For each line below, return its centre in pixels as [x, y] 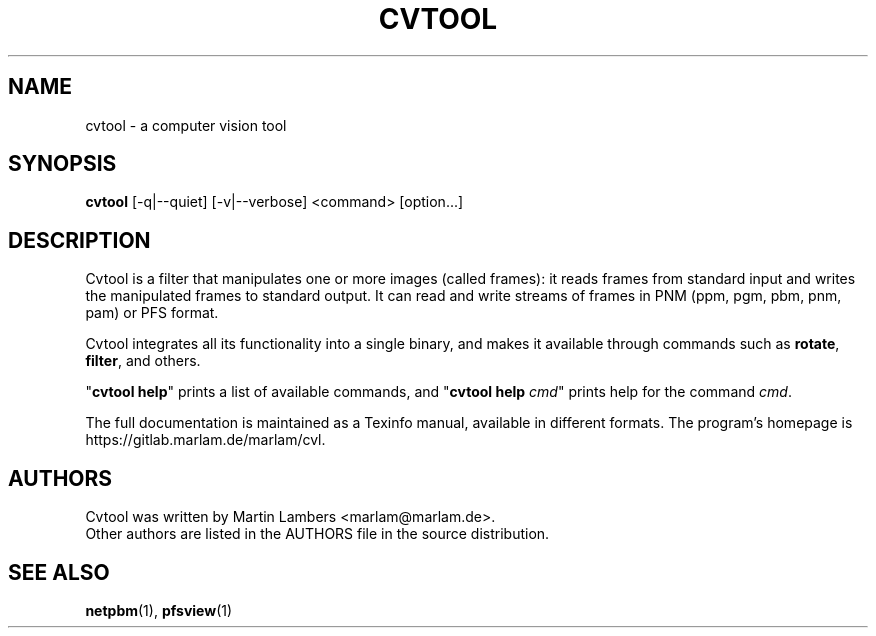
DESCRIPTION [79, 240]
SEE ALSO [59, 572]
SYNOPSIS [62, 164]
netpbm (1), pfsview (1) [159, 610]
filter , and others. [143, 361]
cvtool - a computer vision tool [186, 125]
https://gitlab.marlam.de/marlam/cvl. [205, 440]
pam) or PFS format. [152, 313]
